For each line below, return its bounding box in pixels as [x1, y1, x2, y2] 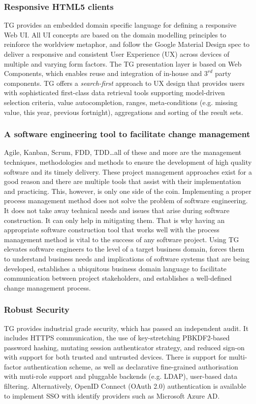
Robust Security [4, 303, 70, 316]
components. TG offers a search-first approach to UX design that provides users [4, 77, 245, 88]
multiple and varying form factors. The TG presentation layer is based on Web [4, 58, 242, 69]
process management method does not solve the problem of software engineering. [4, 195, 248, 206]
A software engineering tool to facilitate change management [4, 128, 251, 140]
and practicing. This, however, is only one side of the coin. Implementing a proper [4, 185, 252, 196]
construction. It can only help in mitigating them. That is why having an [4, 215, 225, 225]
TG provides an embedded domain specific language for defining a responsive [4, 20, 237, 30]
